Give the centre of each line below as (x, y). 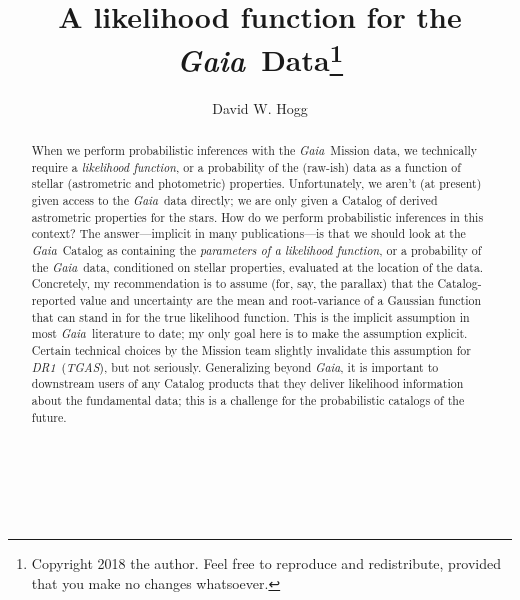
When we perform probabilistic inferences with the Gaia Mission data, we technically (254, 150)
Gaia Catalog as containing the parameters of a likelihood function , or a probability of (256, 249)
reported (53, 299)
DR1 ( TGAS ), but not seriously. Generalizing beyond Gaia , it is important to (235, 366)
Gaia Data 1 (260, 58)
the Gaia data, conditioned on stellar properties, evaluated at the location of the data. (257, 266)
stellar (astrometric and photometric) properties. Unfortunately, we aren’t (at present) (256, 183)
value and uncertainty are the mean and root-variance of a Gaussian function (280, 299)
